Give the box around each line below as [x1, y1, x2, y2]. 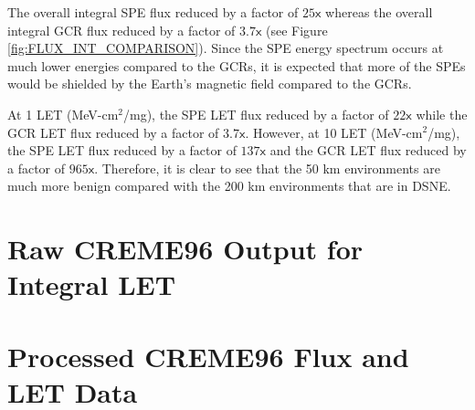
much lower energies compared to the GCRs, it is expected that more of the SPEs [7, 56, 466, 75]
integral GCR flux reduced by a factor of [7, 20, 236, 39]
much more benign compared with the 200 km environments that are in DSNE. [7, 176, 451, 195]
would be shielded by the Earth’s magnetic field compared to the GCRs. [7, 74, 412, 93]
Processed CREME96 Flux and [7, 337, 409, 374]
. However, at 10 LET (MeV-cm [245, 122, 423, 142]
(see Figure [266, 20, 328, 39]
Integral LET [7, 266, 176, 303]
